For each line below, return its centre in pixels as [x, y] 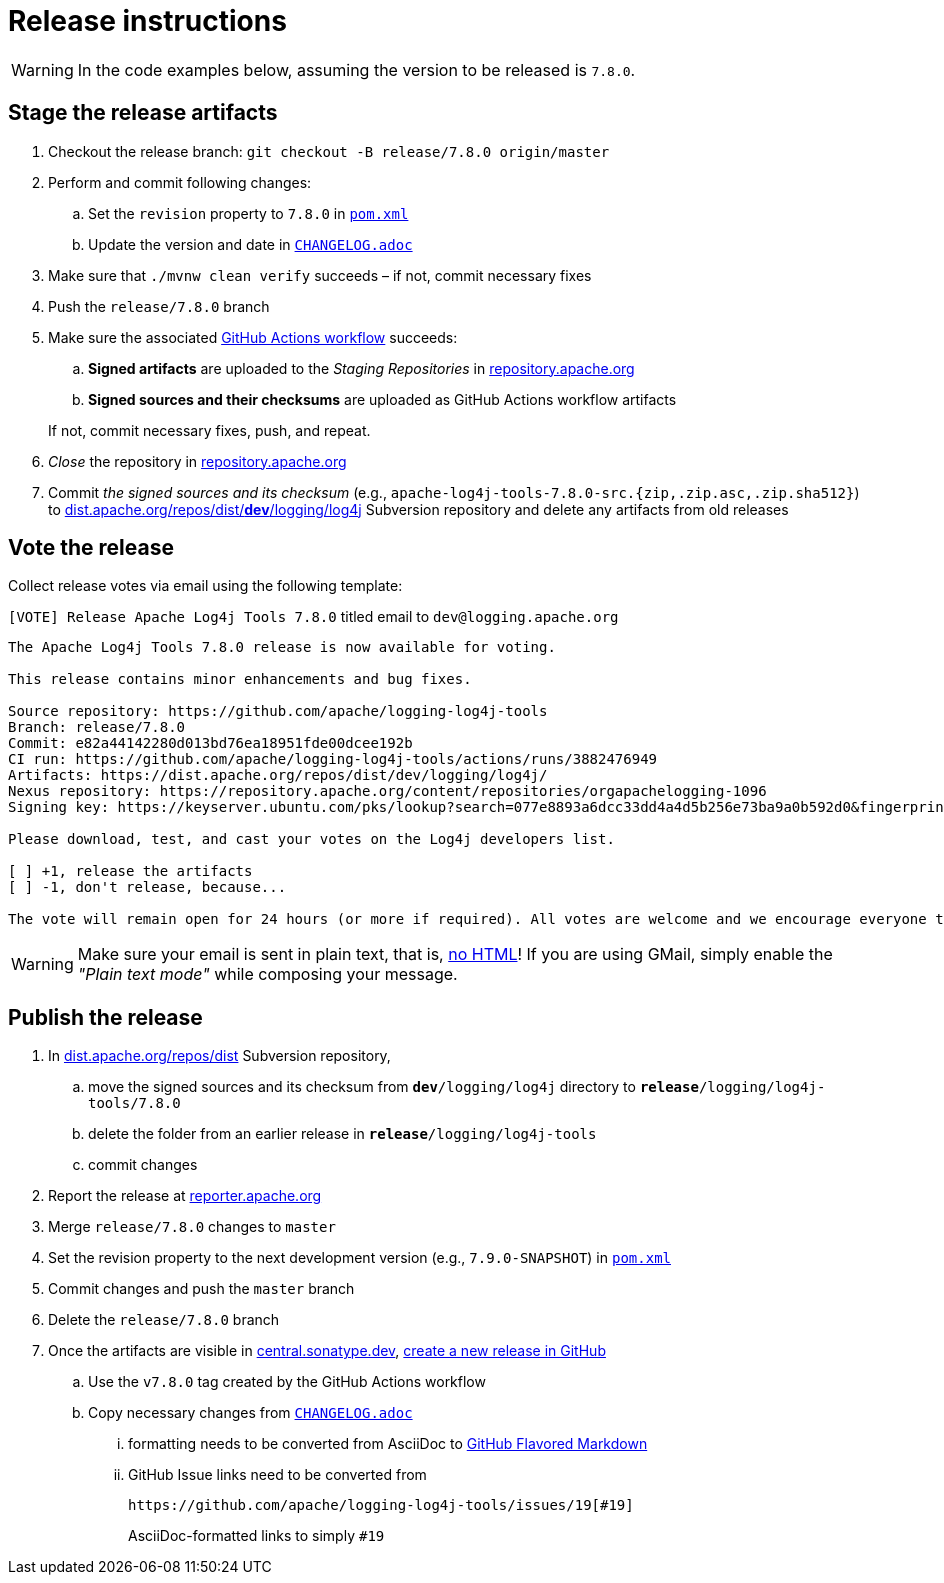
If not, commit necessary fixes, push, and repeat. [209, 430]
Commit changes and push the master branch [201, 1289]
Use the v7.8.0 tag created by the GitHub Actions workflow [287, 1382]
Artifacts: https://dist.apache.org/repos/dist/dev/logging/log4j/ [278, 775]
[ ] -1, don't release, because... [147, 887]
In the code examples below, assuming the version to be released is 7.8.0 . [356, 69]
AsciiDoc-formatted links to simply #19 [256, 1536]
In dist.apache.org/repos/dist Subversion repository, [219, 1056]
